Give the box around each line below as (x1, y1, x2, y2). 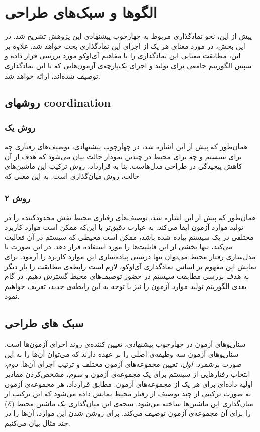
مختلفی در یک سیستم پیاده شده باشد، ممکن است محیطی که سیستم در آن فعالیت (5, 231, 254, 242)
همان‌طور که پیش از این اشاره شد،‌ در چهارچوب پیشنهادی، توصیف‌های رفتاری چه (5, 141, 248, 152)
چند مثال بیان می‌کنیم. (5, 417, 70, 428)
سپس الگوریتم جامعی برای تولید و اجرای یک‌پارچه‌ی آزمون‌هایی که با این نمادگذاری (5, 60, 252, 70)
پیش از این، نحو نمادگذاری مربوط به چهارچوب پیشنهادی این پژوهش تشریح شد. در (5, 31, 252, 41)
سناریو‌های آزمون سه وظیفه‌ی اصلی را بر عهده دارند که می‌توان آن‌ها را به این (5, 348, 239, 359)
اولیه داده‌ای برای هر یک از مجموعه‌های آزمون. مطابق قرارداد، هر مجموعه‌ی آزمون (5, 378, 253, 389)
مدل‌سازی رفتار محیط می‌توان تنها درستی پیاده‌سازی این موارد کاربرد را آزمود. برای (5, 251, 256, 262)
